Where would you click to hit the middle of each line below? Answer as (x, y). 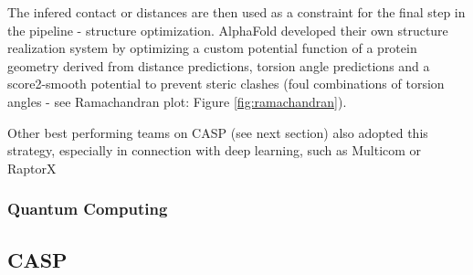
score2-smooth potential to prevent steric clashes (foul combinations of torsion (226, 84)
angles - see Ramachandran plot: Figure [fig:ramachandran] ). (177, 101)
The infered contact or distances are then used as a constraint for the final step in (236, 12)
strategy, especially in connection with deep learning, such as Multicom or (215, 150)
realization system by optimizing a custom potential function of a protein (212, 48)
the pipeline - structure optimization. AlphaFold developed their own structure (228, 30)
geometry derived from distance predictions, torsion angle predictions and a (219, 65)
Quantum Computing (88, 209)
